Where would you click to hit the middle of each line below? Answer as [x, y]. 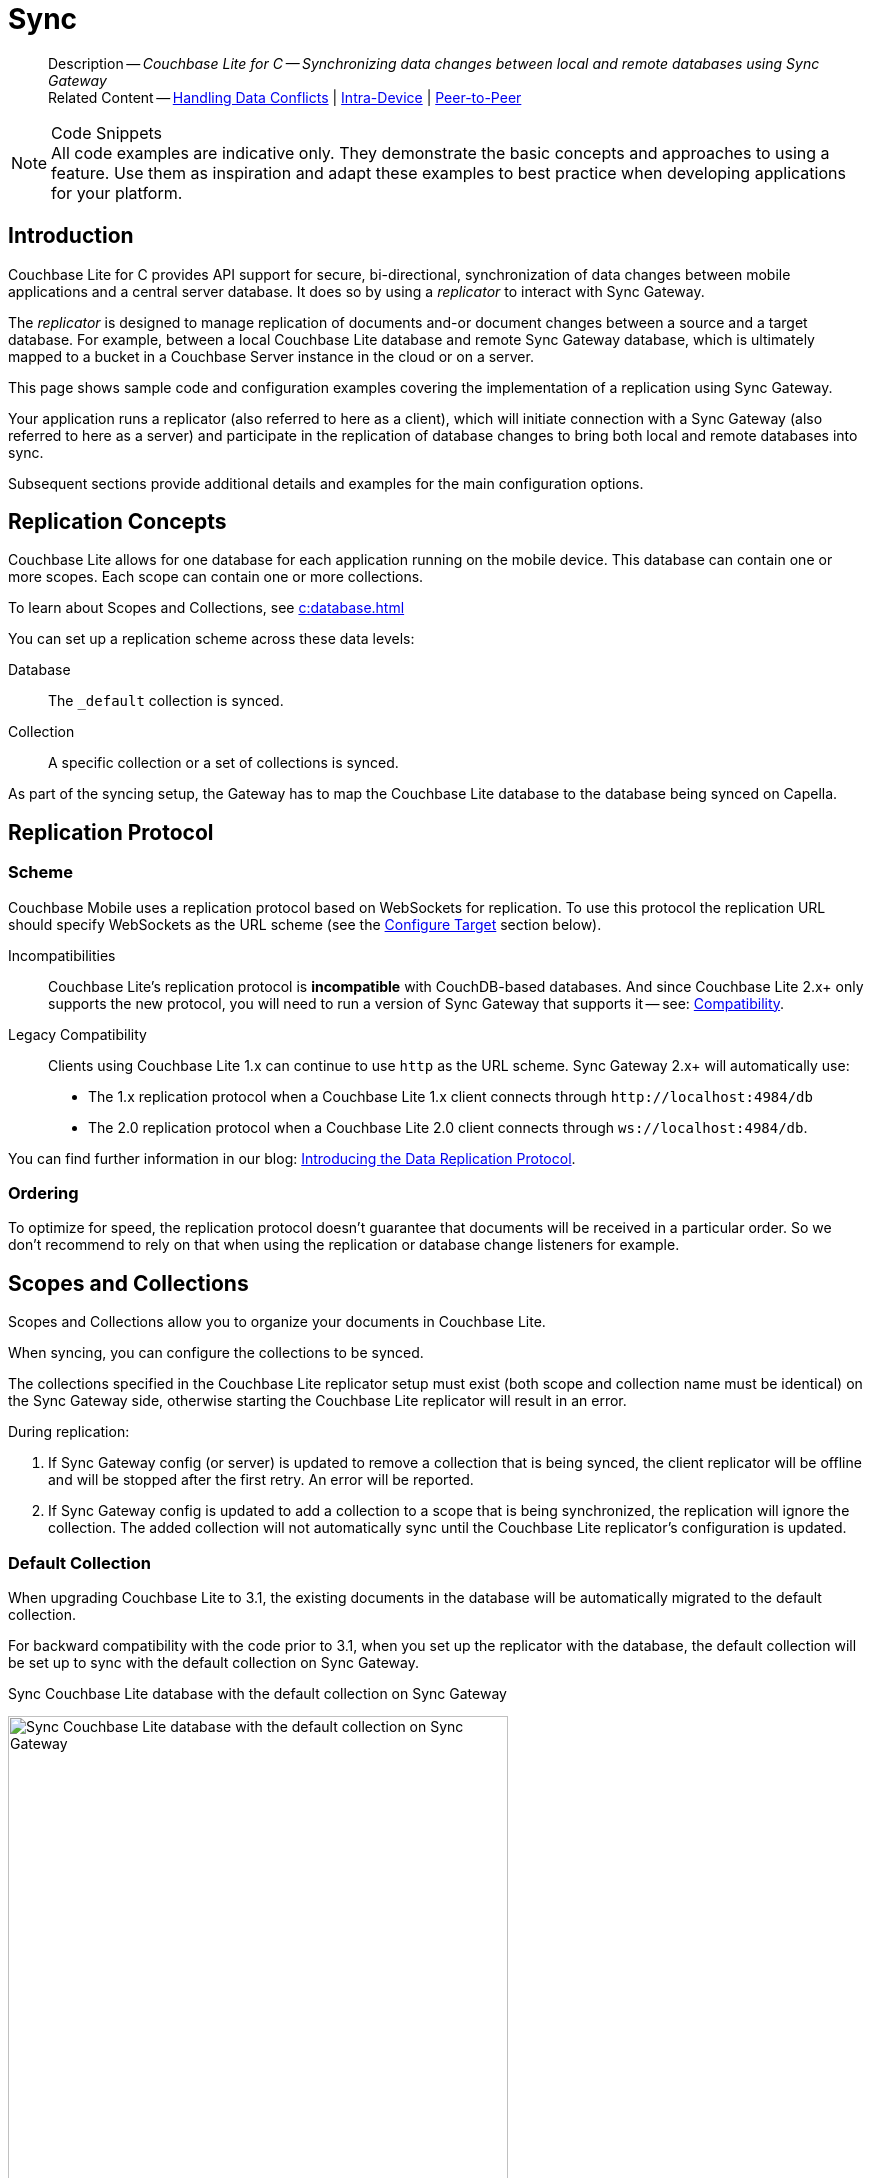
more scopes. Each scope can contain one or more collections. [216, 577]
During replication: [69, 1432]
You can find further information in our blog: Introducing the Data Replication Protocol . [292, 1158]
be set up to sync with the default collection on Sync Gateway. [213, 1662]
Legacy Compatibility [77, 1034]
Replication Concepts [117, 522]
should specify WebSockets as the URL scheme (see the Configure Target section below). [305, 924]
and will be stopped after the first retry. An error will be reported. [261, 1480]
